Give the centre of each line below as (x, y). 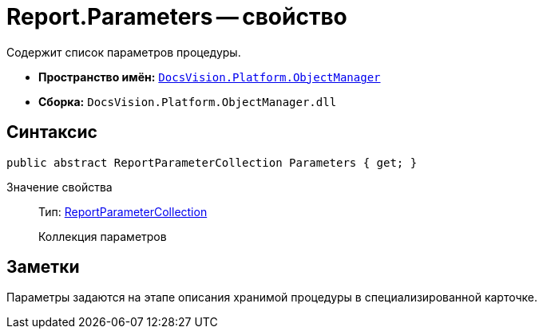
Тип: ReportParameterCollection (123, 211)
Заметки (43, 267)
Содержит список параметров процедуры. (124, 52)
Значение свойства (59, 187)
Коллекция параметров (103, 236)
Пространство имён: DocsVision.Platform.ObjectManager (210, 77)
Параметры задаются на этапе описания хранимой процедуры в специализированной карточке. (272, 298)
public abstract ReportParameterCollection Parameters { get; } (212, 162)
